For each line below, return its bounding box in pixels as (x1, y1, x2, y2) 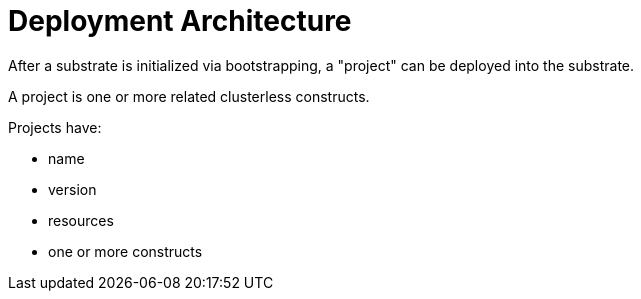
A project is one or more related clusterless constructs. (8, 87, 370, 105)
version (48, 180, 97, 198)
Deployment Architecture (8, 4, 352, 38)
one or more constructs (48, 242, 203, 260)
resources (48, 211, 114, 229)
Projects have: (8, 118, 102, 136)
